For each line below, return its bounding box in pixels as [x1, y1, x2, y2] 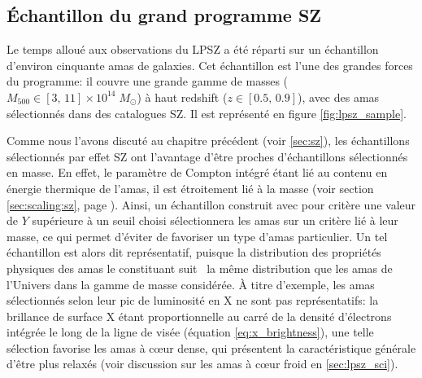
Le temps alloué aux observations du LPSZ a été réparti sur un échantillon [7, 41, 379, 58]
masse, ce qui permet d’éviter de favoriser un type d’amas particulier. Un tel [7, 227, 388, 244]
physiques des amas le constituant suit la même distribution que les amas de [7, 259, 393, 276]
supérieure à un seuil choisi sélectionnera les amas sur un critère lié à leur [32, 212, 398, 229]
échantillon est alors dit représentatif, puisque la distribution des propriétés [7, 244, 381, 261]
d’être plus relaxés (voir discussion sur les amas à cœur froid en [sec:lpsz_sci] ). [7, 355, 398, 372]
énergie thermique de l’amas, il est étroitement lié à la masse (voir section [7, 179, 374, 196]
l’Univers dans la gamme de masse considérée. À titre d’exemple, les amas [7, 275, 375, 292]
